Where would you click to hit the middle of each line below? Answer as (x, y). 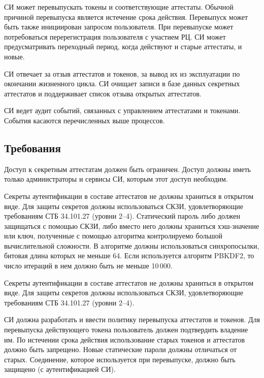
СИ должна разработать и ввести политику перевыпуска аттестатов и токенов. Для (132, 319)
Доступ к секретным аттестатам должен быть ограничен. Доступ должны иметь (127, 169)
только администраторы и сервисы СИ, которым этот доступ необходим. (116, 179)
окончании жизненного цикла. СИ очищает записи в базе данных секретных (122, 83)
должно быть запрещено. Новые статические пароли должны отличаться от (121, 349)
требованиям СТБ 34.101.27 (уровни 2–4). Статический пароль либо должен (122, 216)
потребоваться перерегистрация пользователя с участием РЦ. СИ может (115, 36)
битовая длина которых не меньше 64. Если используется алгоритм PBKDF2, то (129, 255)
